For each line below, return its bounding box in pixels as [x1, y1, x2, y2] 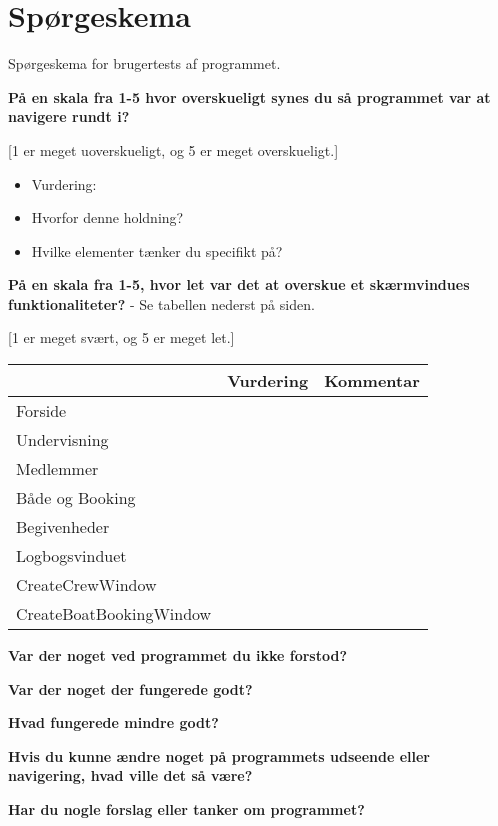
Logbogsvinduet [16, 544, 127, 568]
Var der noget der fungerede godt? [8, 678, 253, 699]
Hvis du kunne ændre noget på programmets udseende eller [8, 745, 430, 766]
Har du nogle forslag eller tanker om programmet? [8, 799, 365, 820]
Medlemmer [16, 457, 99, 481]
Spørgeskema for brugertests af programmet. [8, 53, 281, 74]
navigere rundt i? [8, 106, 130, 127]
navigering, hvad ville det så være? [8, 765, 253, 786]
